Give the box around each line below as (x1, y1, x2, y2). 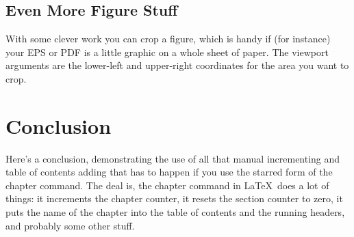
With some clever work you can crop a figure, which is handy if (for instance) (5, 31, 331, 46)
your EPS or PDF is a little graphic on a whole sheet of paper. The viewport (5, 44, 329, 59)
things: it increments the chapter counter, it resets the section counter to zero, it (5, 191, 343, 206)
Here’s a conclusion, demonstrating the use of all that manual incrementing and (5, 151, 340, 165)
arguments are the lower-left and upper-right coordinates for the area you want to (5, 58, 349, 72)
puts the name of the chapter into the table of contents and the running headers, (5, 205, 345, 219)
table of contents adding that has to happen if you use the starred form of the (5, 165, 333, 179)
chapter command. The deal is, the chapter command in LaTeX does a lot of (5, 178, 329, 192)
